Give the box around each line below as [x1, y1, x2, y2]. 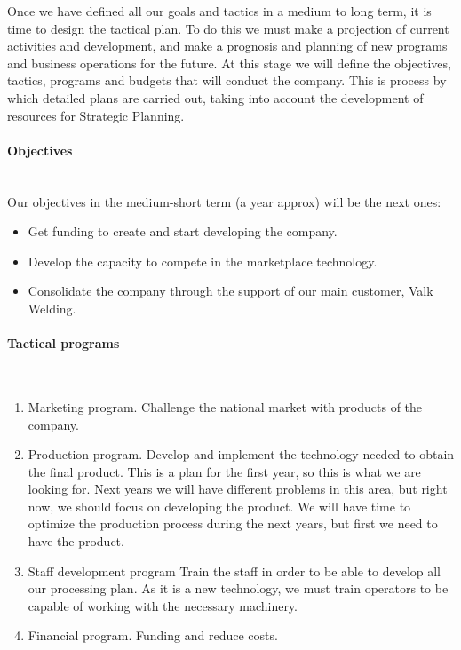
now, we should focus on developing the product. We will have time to [28, 496, 411, 515]
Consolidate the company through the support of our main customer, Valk [28, 281, 433, 300]
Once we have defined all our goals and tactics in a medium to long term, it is [7, 2, 432, 20]
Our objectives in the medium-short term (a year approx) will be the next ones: [7, 192, 441, 210]
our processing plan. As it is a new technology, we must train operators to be [28, 579, 449, 598]
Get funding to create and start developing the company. [28, 222, 338, 241]
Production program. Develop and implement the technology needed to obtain [28, 445, 455, 464]
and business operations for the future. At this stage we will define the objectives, [7, 53, 451, 72]
